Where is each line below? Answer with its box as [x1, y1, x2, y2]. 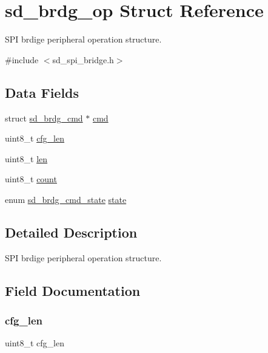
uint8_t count [5, 173, 57, 185]
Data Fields [5, 83, 79, 101]
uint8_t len [5, 152, 48, 165]
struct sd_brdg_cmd [5, 111, 83, 124]
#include [5, 53, 39, 66]
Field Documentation [5, 281, 141, 300]
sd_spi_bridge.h [52, 53, 114, 66]
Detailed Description [5, 222, 138, 241]
